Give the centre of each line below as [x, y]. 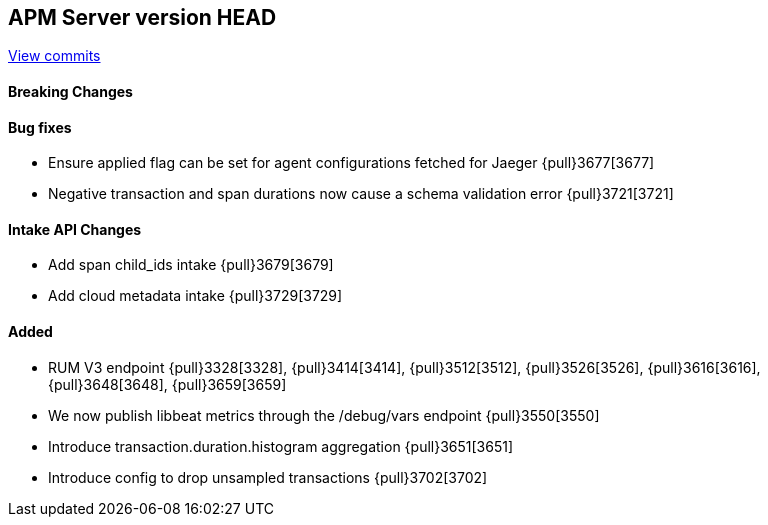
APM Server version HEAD [142, 17]
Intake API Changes [75, 229]
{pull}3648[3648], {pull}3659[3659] [167, 384]
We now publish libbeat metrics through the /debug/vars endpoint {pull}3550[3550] [324, 415]
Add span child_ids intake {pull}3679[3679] [191, 265]
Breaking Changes [70, 92]
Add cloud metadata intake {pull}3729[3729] [195, 296]
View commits [54, 56]
